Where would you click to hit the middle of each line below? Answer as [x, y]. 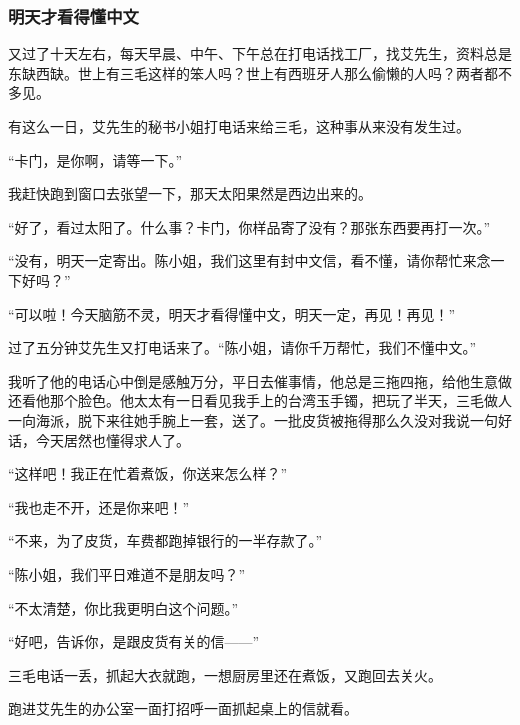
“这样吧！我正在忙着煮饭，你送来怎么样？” [148, 473]
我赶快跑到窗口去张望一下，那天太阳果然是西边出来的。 [190, 193]
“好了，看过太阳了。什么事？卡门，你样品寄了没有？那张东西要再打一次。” [249, 226]
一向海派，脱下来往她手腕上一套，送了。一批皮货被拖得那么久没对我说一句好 [260, 419]
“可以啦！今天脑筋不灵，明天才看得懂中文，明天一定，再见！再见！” [232, 313]
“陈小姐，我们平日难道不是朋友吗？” [127, 573]
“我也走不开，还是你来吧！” [99, 506]
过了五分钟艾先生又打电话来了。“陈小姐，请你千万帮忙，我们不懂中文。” [242, 347]
